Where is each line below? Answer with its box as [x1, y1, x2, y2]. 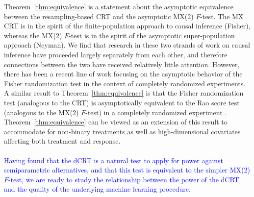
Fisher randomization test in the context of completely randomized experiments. [4, 78, 246, 88]
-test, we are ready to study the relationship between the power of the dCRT [8, 174, 239, 184]
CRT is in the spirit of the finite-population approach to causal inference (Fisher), [4, 21, 251, 31]
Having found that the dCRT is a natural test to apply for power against [4, 155, 224, 165]
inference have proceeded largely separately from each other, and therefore [4, 49, 228, 59]
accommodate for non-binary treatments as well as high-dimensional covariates [4, 126, 241, 136]
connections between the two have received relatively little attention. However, [4, 59, 240, 69]
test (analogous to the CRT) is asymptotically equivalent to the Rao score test [4, 97, 240, 107]
